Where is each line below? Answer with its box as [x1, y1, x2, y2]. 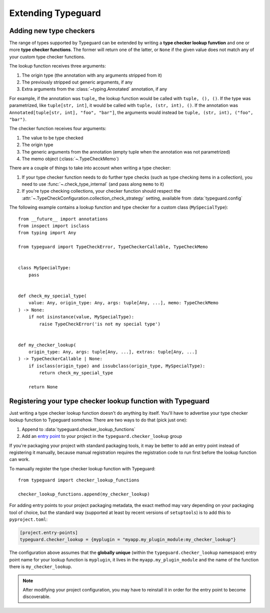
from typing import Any [18, 230, 76, 236]
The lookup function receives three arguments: [9, 63, 106, 69]
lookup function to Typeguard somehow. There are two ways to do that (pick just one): [9, 417, 187, 423]
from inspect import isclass [18, 223, 89, 229]
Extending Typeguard [9, 8, 101, 19]
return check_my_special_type [39, 370, 113, 376]
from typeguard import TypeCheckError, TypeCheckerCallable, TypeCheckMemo [18, 244, 208, 250]
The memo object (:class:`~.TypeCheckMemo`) [21, 156, 119, 162]
